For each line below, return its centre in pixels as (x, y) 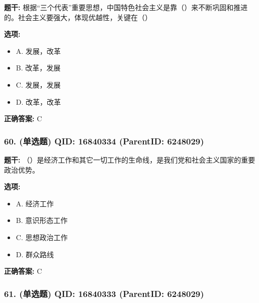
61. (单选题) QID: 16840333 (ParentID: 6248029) (104, 293)
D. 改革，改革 (38, 101)
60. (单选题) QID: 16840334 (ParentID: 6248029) (104, 141)
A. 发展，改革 (38, 51)
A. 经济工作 (35, 203)
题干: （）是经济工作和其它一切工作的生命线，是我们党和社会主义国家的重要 (130, 159)
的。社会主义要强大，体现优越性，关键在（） (78, 17)
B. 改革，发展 (38, 68)
